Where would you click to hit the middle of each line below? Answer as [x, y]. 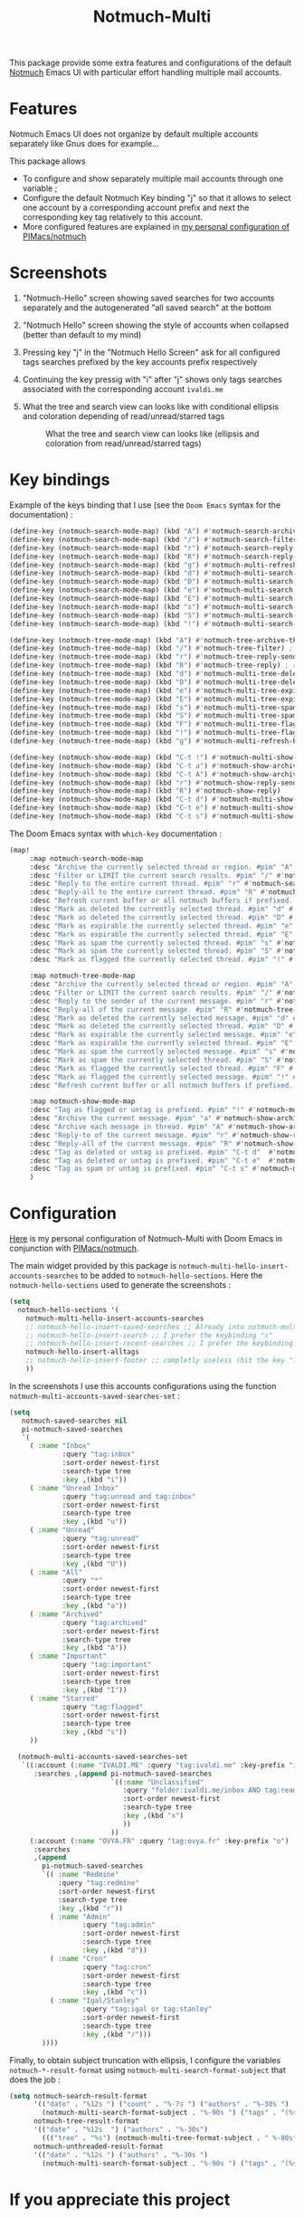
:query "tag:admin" [119, 1925]
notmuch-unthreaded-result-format [99, 2147]
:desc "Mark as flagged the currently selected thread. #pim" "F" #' [163, 1068]
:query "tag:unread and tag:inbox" [129, 1496]
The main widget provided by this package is [93, 1266]
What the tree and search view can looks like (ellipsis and [152, 434]
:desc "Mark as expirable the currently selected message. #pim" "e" [163, 1035]
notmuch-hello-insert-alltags [83, 1352]
